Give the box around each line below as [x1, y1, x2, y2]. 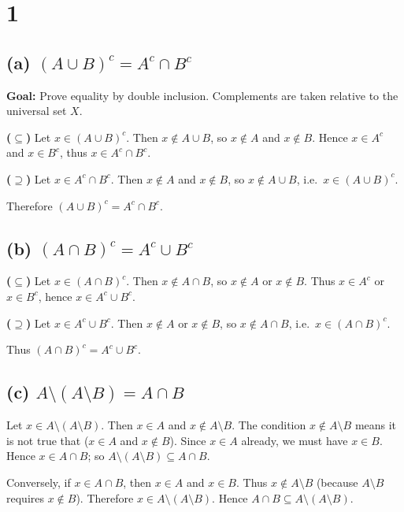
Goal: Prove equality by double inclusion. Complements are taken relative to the [6, 87, 398, 103]
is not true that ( [6, 432, 89, 448]
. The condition [232, 417, 306, 433]
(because [316, 474, 358, 491]
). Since [169, 432, 206, 448]
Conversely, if [6, 474, 71, 491]
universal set [6, 102, 67, 119]
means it [354, 417, 397, 433]
